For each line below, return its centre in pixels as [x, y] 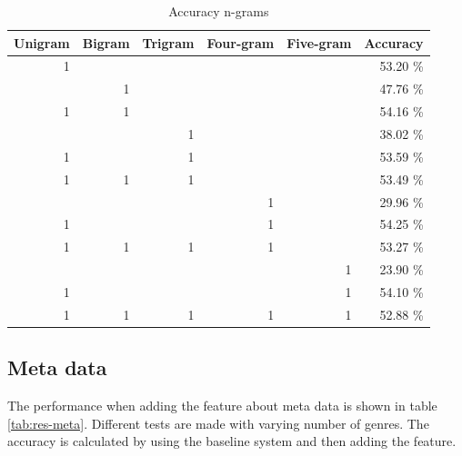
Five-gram [319, 42]
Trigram [168, 42]
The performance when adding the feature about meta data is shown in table [222, 406]
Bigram [106, 42]
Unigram [42, 42]
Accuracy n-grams [219, 11]
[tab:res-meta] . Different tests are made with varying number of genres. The [218, 423]
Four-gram [241, 42]
